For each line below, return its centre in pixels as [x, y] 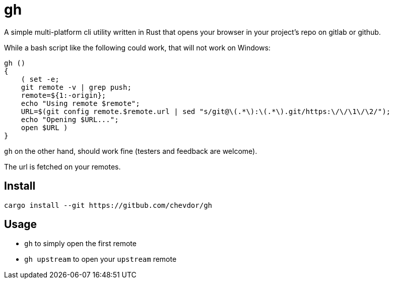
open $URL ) [44, 127]
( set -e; [40, 79]
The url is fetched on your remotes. [62, 166]
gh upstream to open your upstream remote [101, 259]
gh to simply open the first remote [80, 244]
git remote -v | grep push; [76, 87]
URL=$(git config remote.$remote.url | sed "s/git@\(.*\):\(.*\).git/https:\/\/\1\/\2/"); [206, 111]
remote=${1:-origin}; [63, 95]
